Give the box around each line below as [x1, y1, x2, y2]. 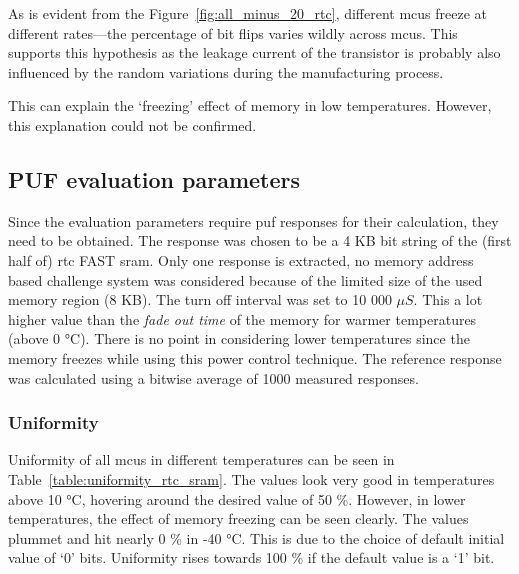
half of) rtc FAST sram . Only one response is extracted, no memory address [8, 249, 474, 270]
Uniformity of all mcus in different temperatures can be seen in [8, 449, 395, 470]
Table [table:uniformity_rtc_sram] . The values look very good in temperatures [8, 468, 495, 489]
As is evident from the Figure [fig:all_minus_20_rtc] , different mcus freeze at [8, 3, 488, 23]
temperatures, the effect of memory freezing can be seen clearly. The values [8, 508, 469, 529]
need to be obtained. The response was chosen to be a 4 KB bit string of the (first [8, 230, 512, 251]
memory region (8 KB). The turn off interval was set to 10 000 [8, 289, 392, 310]
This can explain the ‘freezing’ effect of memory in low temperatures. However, [8, 95, 492, 116]
